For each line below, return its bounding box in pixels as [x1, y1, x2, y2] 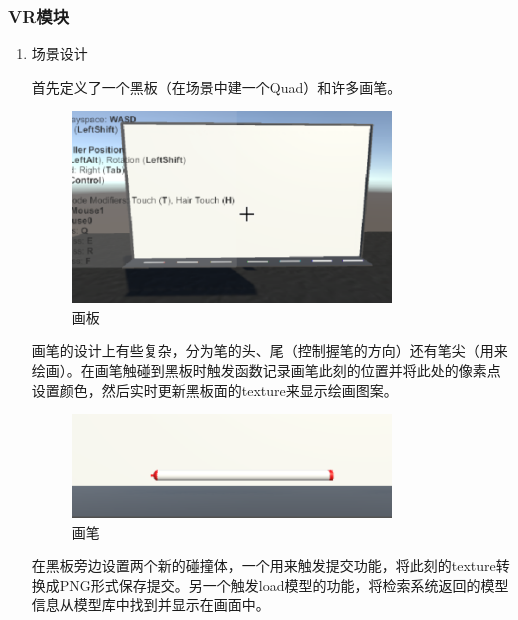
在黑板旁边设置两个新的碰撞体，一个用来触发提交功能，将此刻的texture [31, 555, 496, 576]
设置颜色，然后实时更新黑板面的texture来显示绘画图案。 [31, 379, 398, 400]
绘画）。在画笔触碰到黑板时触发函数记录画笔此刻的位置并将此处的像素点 [31, 360, 501, 381]
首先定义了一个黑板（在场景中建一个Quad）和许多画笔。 [31, 76, 402, 97]
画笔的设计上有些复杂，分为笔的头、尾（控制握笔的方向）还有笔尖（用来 [31, 340, 508, 361]
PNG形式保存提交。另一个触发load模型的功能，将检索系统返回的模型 [59, 574, 509, 595]
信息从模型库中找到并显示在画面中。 [31, 594, 270, 615]
